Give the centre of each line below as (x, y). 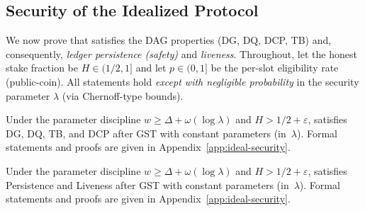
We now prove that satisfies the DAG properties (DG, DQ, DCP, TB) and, (169, 40)
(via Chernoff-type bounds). (123, 95)
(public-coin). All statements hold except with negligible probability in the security (182, 81)
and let (151, 68)
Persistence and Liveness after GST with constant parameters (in (147, 184)
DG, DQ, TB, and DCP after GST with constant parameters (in (146, 133)
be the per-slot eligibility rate (275, 68)
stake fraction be (42, 68)
